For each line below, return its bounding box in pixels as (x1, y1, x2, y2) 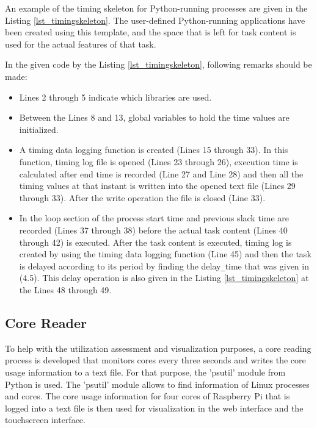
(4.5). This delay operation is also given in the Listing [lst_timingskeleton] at (19, 271, 309, 284)
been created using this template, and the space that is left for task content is (5, 26, 296, 38)
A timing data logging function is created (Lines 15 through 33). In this (19, 143, 288, 156)
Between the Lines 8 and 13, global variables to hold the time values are (19, 111, 290, 124)
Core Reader (5, 313, 87, 332)
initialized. (19, 123, 59, 135)
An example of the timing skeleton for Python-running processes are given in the (5, 2, 308, 14)
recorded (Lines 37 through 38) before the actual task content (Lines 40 (19, 223, 288, 236)
